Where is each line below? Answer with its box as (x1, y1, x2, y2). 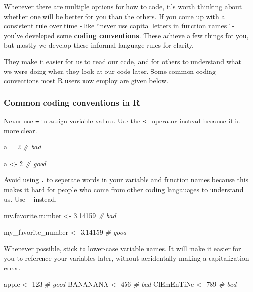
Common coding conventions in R (4, 96, 140, 108)
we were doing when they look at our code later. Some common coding (4, 66, 216, 76)
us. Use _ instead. (4, 194, 57, 204)
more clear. (4, 125, 37, 135)
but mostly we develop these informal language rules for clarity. (4, 40, 194, 50)
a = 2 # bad (4, 142, 41, 152)
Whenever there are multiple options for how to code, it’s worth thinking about (4, 1, 242, 11)
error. (4, 262, 21, 272)
